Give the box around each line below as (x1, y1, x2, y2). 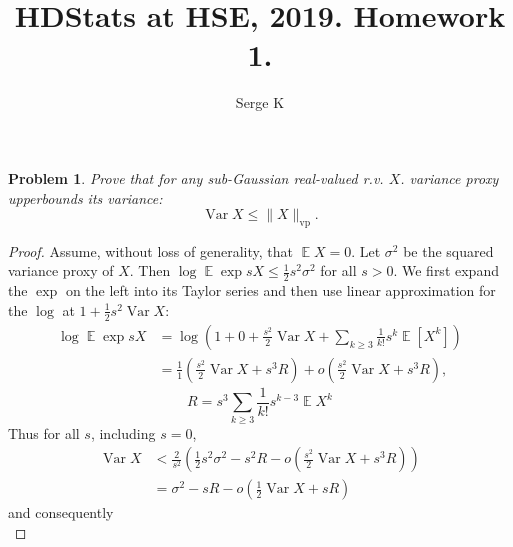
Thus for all (8, 422, 80, 443)
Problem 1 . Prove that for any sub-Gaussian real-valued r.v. (8, 167, 384, 188)
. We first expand (393, 260, 499, 281)
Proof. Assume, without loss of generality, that (8, 240, 293, 261)
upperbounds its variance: (8, 187, 163, 208)
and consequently (8, 502, 114, 523)
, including (90, 422, 156, 443)
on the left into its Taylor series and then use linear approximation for (65, 280, 496, 301)
